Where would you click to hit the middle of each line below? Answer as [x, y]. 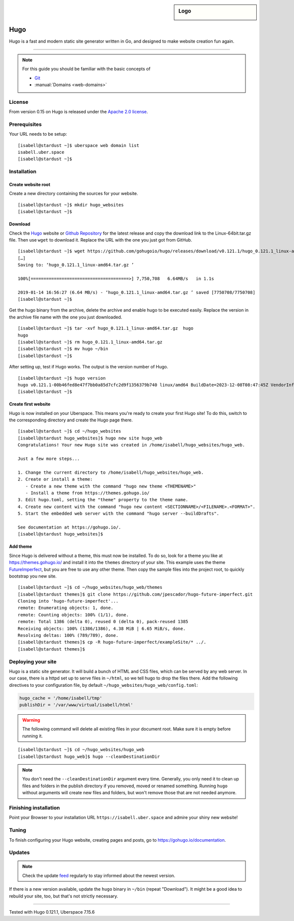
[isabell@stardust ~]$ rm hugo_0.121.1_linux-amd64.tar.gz [90, 342]
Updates [19, 852]
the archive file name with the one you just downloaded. [66, 317]
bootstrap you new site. [33, 576]
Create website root [30, 184]
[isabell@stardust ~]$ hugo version [62, 378]
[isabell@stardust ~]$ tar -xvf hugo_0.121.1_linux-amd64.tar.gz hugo [106, 328]
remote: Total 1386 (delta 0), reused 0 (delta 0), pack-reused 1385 [103, 622]
